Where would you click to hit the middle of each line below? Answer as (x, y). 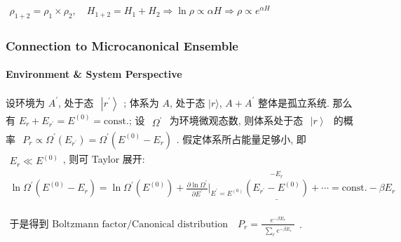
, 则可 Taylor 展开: (104, 159)
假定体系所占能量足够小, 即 (244, 139)
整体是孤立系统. (293, 102)
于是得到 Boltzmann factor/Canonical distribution (119, 224)
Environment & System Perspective (94, 74)
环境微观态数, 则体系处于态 (241, 120)
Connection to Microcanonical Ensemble (122, 45)
